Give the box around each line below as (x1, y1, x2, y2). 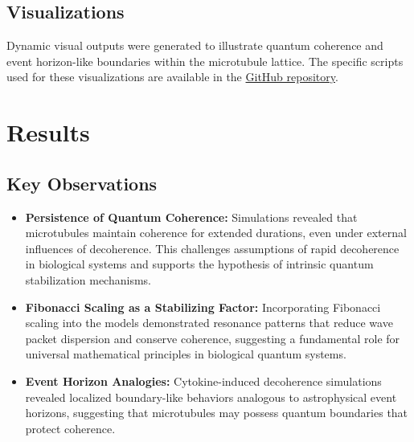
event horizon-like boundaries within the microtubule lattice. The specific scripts (6, 52, 404, 69)
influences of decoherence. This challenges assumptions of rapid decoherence (25, 239, 400, 256)
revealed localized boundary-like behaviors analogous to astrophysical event (25, 388, 397, 405)
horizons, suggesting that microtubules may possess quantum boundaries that (25, 404, 408, 421)
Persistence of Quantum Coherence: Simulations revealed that (25, 208, 358, 225)
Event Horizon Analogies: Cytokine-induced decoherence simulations (25, 372, 382, 389)
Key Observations (6, 170, 158, 195)
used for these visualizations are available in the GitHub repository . (6, 68, 338, 85)
